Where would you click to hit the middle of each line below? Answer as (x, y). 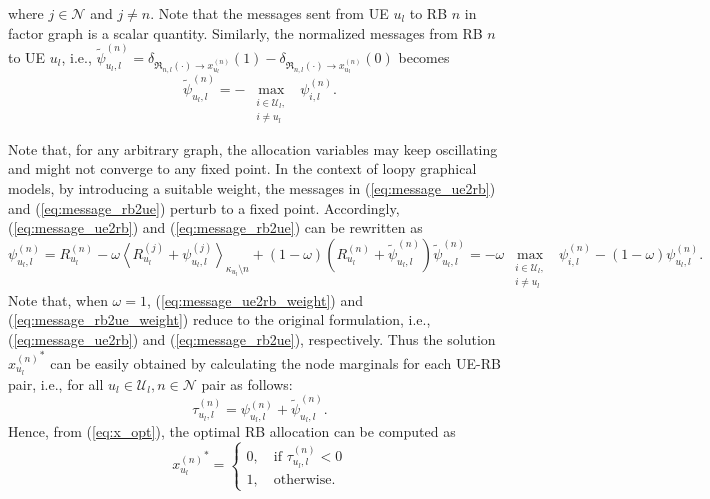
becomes (424, 56)
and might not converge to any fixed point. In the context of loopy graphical (242, 168)
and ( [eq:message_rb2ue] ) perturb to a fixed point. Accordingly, (204, 207)
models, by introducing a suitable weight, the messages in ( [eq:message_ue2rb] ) (252, 188)
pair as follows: (247, 383)
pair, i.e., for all (56, 383)
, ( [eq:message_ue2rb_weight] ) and (255, 299)
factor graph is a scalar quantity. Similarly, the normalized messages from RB (245, 32)
